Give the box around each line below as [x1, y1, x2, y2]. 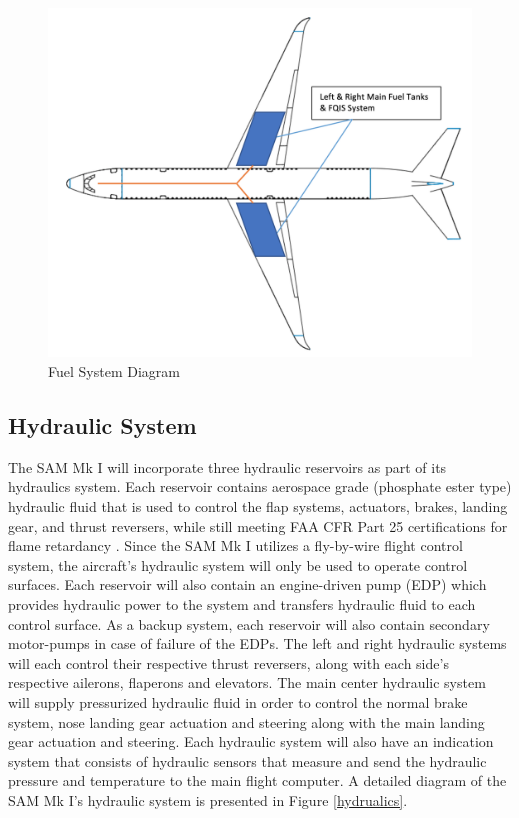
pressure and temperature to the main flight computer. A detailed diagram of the [8, 770, 507, 791]
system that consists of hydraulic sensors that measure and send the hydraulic [8, 750, 487, 771]
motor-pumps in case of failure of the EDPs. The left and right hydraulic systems [8, 633, 507, 654]
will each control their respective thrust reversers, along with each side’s [8, 652, 449, 673]
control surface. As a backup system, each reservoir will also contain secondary [8, 613, 490, 634]
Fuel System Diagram [48, 361, 180, 382]
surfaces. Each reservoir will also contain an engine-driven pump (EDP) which [8, 574, 487, 595]
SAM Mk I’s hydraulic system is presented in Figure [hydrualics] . [8, 789, 408, 810]
